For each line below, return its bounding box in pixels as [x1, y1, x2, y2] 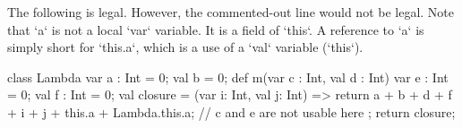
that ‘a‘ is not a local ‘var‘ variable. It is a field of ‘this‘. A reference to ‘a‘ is [7, 20, 424, 38]
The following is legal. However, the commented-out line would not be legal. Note [7, 3, 455, 21]
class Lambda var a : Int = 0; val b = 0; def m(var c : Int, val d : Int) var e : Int [7, 67, 449, 86]
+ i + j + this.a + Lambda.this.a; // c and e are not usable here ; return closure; [7, 102, 456, 121]
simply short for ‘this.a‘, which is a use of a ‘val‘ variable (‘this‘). [7, 38, 364, 56]
